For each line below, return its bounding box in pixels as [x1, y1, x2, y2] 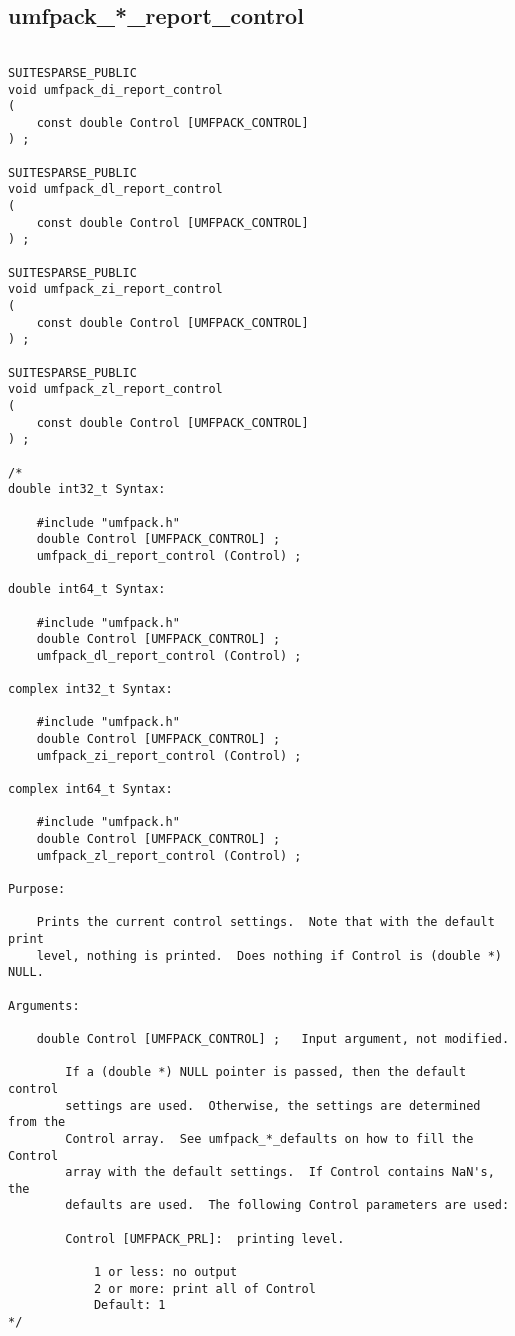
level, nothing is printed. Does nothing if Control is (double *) [36, 948, 502, 963]
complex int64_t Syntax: [8, 782, 173, 797]
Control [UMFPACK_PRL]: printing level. [65, 1231, 345, 1246]
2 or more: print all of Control [93, 1281, 316, 1296]
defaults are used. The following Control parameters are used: [65, 1198, 510, 1213]
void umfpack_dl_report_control [8, 182, 223, 197]
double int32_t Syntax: [8, 482, 166, 497]
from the [8, 1115, 66, 1130]
